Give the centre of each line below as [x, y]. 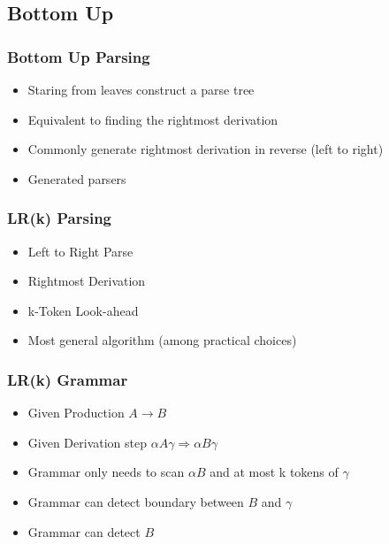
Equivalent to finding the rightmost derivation [153, 119]
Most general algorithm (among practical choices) [162, 340]
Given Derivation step [87, 442]
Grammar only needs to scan [106, 472]
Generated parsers [77, 178]
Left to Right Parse [80, 251]
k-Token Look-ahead [83, 310]
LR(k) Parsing [59, 218]
